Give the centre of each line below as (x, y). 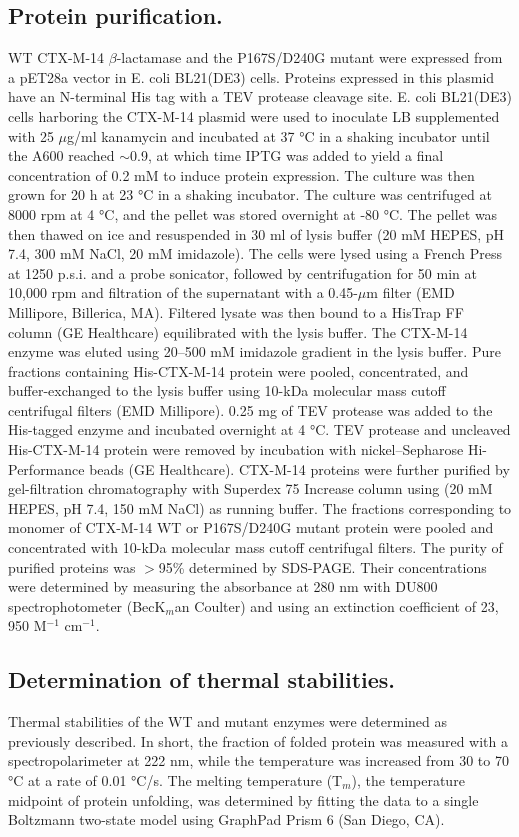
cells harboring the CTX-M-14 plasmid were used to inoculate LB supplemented (254, 115)
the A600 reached (61, 155)
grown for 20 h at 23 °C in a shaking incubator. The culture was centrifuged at (250, 194)
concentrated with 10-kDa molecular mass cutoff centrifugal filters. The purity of (255, 547)
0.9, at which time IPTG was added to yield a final (287, 155)
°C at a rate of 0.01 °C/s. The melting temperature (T (175, 780)
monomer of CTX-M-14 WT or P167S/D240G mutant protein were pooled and (251, 527)
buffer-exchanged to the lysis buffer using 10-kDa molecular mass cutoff (227, 390)
